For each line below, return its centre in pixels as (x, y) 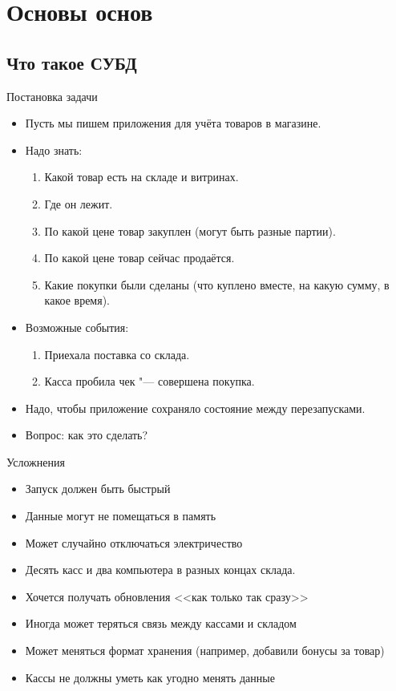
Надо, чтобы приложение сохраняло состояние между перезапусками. (195, 408)
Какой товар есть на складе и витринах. (141, 177)
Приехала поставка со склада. (117, 354)
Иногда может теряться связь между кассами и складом (161, 623)
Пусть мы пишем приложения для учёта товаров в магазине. (173, 123)
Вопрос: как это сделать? (87, 435)
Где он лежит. (79, 203)
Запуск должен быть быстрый (98, 489)
